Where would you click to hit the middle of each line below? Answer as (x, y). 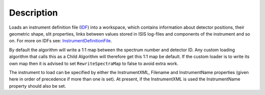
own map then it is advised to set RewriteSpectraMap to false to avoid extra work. (94, 63)
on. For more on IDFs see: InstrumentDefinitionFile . (61, 41)
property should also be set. (38, 86)
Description (34, 13)
